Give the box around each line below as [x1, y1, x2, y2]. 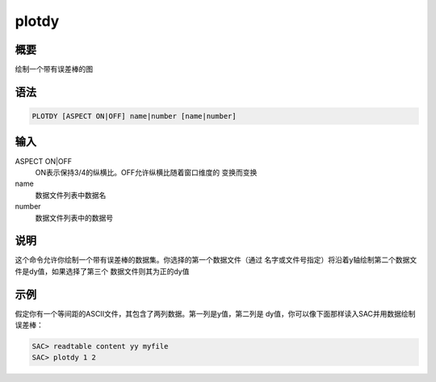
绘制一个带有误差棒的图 [15, 65, 93, 74]
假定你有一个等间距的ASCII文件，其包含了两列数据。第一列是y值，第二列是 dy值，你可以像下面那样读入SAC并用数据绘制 [15, 309, 416, 318]
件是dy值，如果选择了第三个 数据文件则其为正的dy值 [15, 267, 190, 276]
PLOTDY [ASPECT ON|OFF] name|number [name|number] [31, 111, 237, 121]
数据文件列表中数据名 [35, 190, 107, 199]
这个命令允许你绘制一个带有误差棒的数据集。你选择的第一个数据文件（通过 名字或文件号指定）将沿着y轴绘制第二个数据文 [15, 255, 417, 265]
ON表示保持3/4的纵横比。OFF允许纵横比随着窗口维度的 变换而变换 [35, 167, 258, 177]
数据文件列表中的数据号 [35, 212, 113, 222]
